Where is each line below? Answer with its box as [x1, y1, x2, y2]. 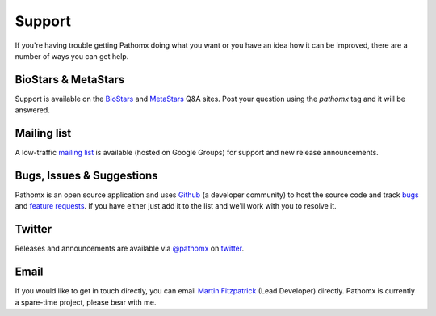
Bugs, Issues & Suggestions [15, 168, 158, 182]
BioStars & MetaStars [15, 73, 125, 86]
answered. [15, 105, 50, 115]
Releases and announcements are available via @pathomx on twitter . [15, 243, 245, 254]
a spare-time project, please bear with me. [15, 297, 157, 307]
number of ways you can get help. [15, 51, 129, 61]
